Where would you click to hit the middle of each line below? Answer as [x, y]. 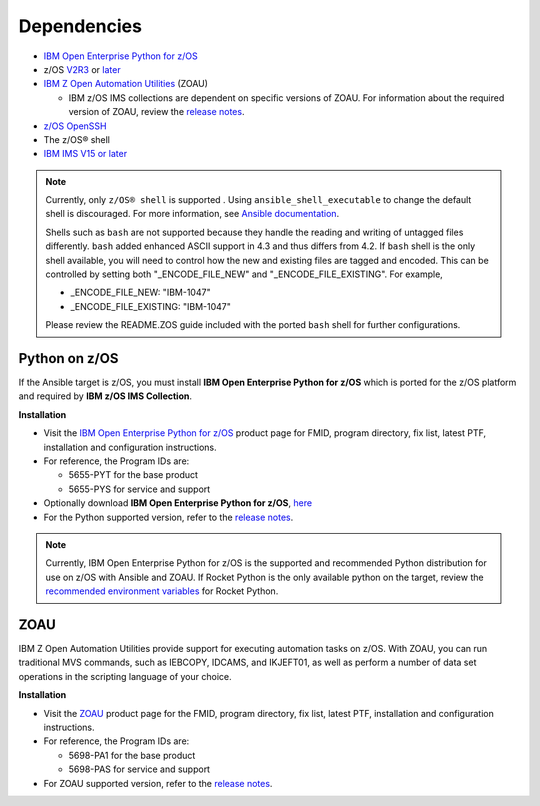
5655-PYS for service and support [139, 489]
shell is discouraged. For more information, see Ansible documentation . [192, 214]
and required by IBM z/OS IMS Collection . [105, 396]
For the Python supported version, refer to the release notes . [168, 517]
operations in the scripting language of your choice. [125, 676]
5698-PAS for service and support [139, 769]
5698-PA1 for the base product [132, 755]
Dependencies [80, 26]
